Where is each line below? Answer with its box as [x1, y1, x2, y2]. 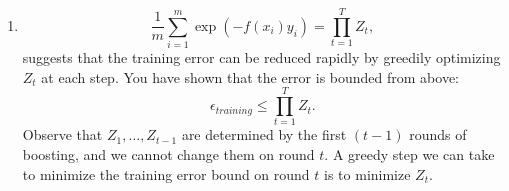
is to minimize [324, 163, 411, 184]
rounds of [409, 124, 467, 145]
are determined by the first [181, 124, 347, 145]
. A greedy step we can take [324, 144, 495, 165]
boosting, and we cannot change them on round [22, 144, 315, 165]
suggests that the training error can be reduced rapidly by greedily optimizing [22, 47, 501, 68]
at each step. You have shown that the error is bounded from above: [41, 66, 460, 87]
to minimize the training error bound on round [22, 163, 310, 184]
